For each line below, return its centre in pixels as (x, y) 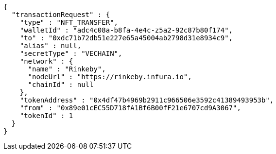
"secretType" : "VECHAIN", (71, 53)
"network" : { (46, 61)
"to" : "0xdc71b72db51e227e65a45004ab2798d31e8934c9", (126, 38)
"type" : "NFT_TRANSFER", (69, 22)
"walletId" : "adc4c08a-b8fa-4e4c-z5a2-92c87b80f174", (126, 30)
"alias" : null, (51, 46)
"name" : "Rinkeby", (67, 69)
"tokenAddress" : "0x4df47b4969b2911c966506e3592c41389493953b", (147, 100)
